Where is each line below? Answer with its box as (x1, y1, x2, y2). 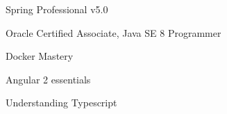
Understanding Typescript (6, 95, 117, 110)
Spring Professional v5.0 (6, 2, 108, 16)
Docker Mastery (6, 49, 74, 63)
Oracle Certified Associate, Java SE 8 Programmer (6, 25, 221, 40)
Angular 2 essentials (6, 72, 91, 86)
